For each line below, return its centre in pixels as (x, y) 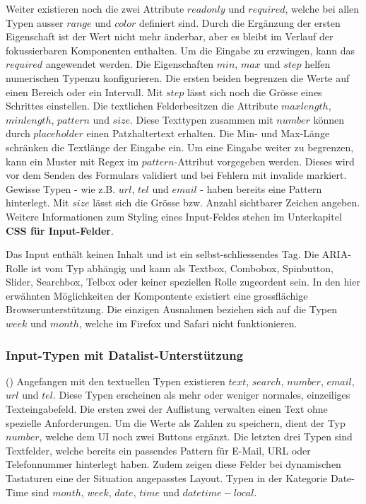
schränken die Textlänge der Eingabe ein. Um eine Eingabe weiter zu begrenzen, (180, 147)
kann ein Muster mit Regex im (72, 161)
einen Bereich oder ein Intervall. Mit (84, 92)
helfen (318, 64)
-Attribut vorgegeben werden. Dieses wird (264, 161)
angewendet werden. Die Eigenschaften (130, 64)
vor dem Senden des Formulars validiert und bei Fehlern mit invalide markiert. (176, 175)
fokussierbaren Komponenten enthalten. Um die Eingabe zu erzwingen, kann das (181, 50)
